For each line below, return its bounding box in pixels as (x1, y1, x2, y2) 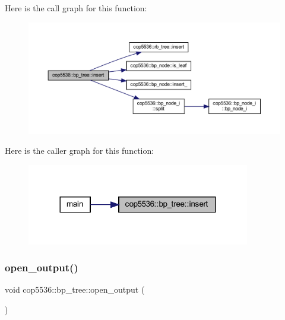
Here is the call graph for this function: (5, 2, 147, 14)
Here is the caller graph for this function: (5, 144, 154, 157)
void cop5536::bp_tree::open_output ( (5, 283, 145, 296)
